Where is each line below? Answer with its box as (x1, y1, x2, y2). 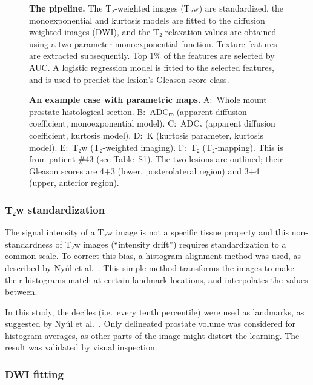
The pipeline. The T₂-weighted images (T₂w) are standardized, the (29, 2, 284, 14)
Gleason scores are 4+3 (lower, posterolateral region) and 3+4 (29, 164, 260, 177)
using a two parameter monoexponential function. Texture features (29, 37, 277, 50)
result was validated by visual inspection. (5, 341, 157, 354)
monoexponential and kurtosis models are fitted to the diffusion (29, 13, 265, 26)
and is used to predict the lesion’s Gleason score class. (29, 73, 229, 85)
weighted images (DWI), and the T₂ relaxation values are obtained (29, 25, 277, 38)
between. (5, 285, 38, 298)
